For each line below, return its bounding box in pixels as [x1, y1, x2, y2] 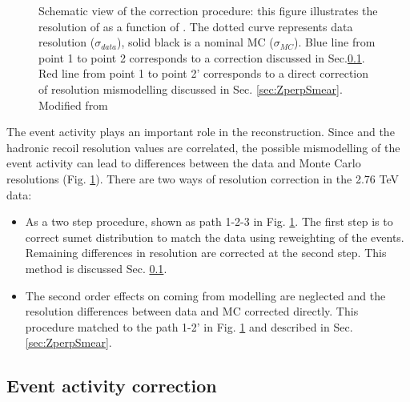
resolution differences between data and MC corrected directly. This [25, 303, 359, 320]
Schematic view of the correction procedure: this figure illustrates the [38, 2, 378, 18]
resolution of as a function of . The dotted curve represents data [38, 18, 353, 34]
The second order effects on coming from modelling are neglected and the [25, 287, 386, 304]
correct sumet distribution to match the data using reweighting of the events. [25, 228, 404, 245]
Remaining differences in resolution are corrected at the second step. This [25, 244, 387, 261]
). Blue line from [294, 34, 376, 50]
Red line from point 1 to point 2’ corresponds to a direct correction [38, 65, 369, 82]
